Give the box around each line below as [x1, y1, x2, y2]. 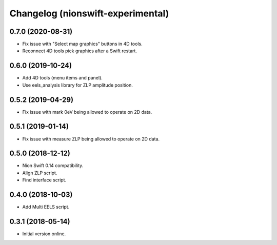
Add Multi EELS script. [22, 204, 70, 210]
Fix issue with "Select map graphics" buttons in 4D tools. [22, 41, 143, 47]
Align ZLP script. [22, 170, 57, 176]
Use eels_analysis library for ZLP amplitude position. [22, 82, 133, 88]
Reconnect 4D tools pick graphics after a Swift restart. [22, 48, 137, 54]
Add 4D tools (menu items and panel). [22, 75, 103, 81]
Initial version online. [22, 231, 66, 237]
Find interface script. [22, 177, 67, 183]
